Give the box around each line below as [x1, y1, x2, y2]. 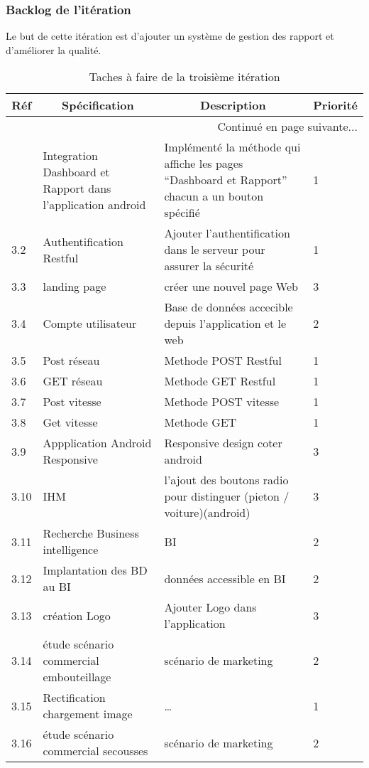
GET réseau [43, 373, 103, 390]
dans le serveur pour [164, 241, 265, 258]
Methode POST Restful [164, 352, 282, 369]
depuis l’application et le [164, 315, 287, 332]
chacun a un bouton [164, 188, 264, 205]
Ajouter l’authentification [164, 225, 290, 242]
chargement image [43, 705, 133, 722]
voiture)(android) [164, 504, 250, 521]
